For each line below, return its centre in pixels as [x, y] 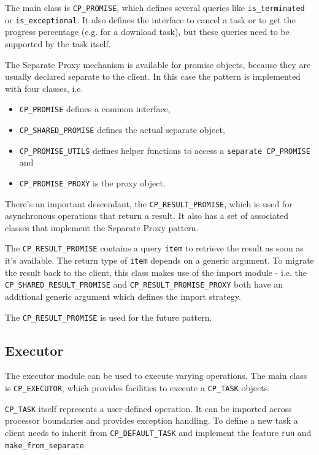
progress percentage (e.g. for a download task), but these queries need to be [147, 32]
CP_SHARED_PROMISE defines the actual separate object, [122, 129]
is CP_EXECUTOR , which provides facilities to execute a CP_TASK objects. [138, 387]
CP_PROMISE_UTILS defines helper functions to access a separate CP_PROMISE [165, 150]
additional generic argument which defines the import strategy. [123, 296]
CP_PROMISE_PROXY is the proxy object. [92, 182]
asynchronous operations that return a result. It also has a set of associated [147, 216]
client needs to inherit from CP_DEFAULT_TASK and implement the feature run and [158, 432]
